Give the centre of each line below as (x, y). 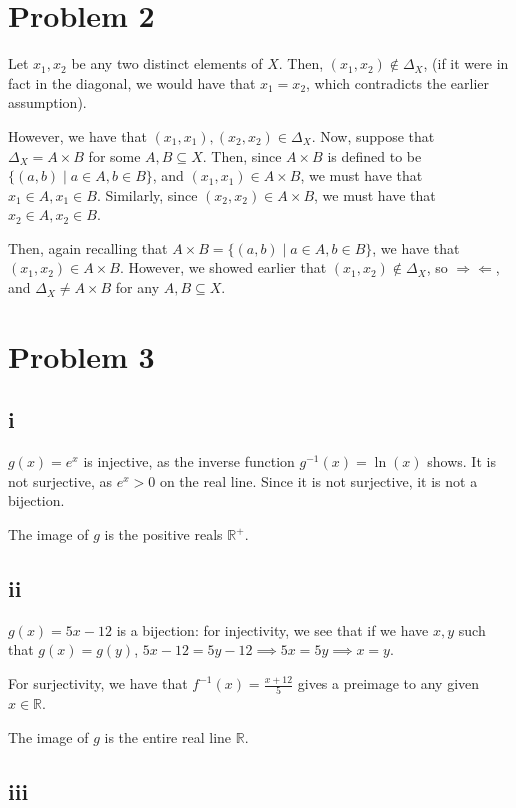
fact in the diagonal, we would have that (132, 82)
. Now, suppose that (373, 135)
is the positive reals (163, 534)
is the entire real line (168, 736)
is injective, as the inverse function (189, 461)
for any (137, 287)
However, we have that (77, 135)
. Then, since (242, 155)
